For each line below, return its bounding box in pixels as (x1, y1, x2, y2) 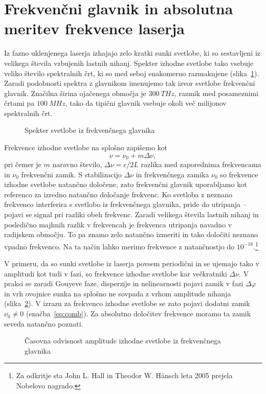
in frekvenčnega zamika (136, 169, 209, 179)
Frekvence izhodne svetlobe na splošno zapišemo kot (4, 142, 168, 153)
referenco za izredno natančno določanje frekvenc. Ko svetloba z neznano (4, 189, 232, 199)
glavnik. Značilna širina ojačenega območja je (4, 87, 146, 98)
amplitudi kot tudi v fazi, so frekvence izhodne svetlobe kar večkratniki (4, 268, 227, 279)
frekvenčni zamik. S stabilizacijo (21, 169, 122, 179)
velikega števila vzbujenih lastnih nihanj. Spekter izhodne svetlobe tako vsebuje (4, 57, 254, 68)
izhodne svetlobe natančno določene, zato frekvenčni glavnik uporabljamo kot (4, 179, 247, 190)
